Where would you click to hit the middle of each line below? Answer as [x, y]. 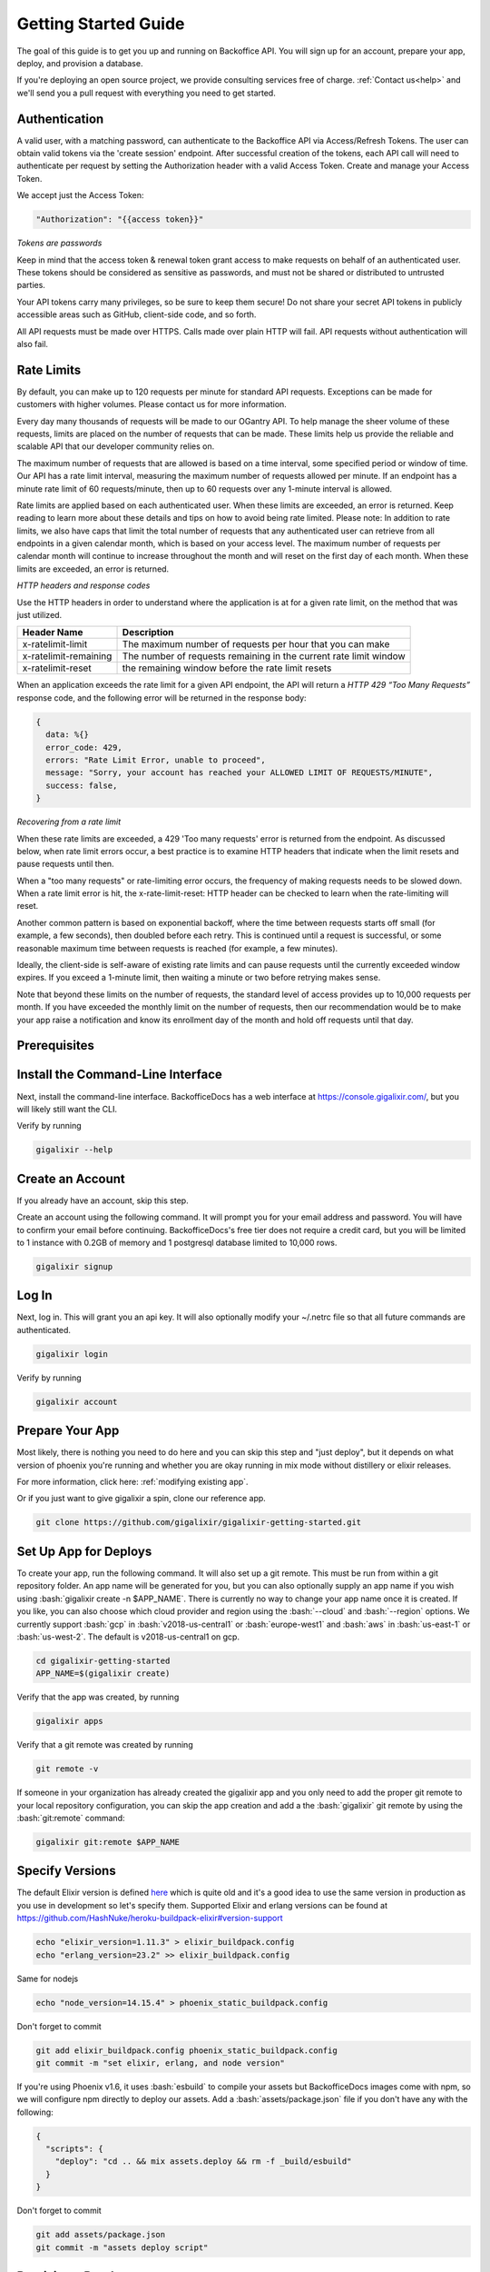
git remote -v [67, 1769]
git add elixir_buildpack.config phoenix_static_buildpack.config [186, 2050]
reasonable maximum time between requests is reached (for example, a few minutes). [177, 948]
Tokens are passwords [59, 243]
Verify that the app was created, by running [98, 1697]
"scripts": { [74, 2149]
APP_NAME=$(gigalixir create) [103, 1674]
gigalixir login [72, 1354]
